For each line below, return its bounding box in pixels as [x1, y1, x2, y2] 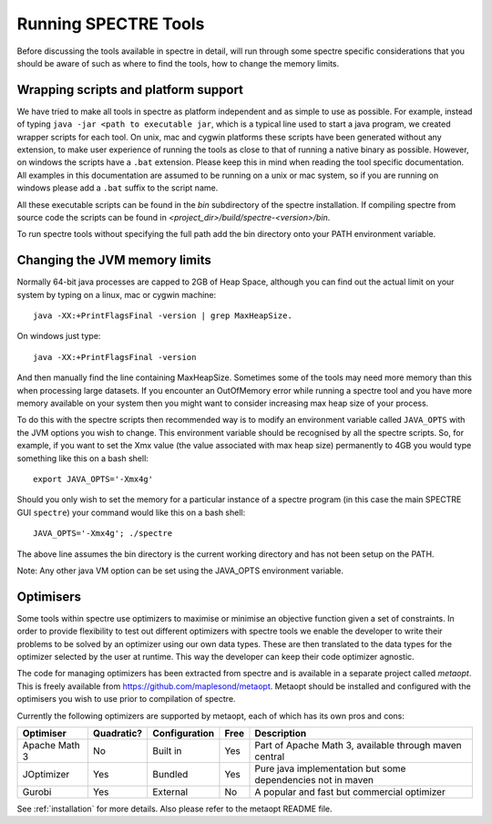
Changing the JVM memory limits [16, 252, 211, 268]
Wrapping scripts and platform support [16, 82, 244, 98]
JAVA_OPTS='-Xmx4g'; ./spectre [33, 529, 173, 539]
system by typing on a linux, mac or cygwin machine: [16, 289, 217, 300]
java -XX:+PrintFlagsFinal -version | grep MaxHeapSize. [33, 311, 293, 321]
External [151, 785, 189, 798]
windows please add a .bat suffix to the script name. [16, 182, 219, 193]
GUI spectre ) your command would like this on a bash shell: [16, 507, 246, 518]
